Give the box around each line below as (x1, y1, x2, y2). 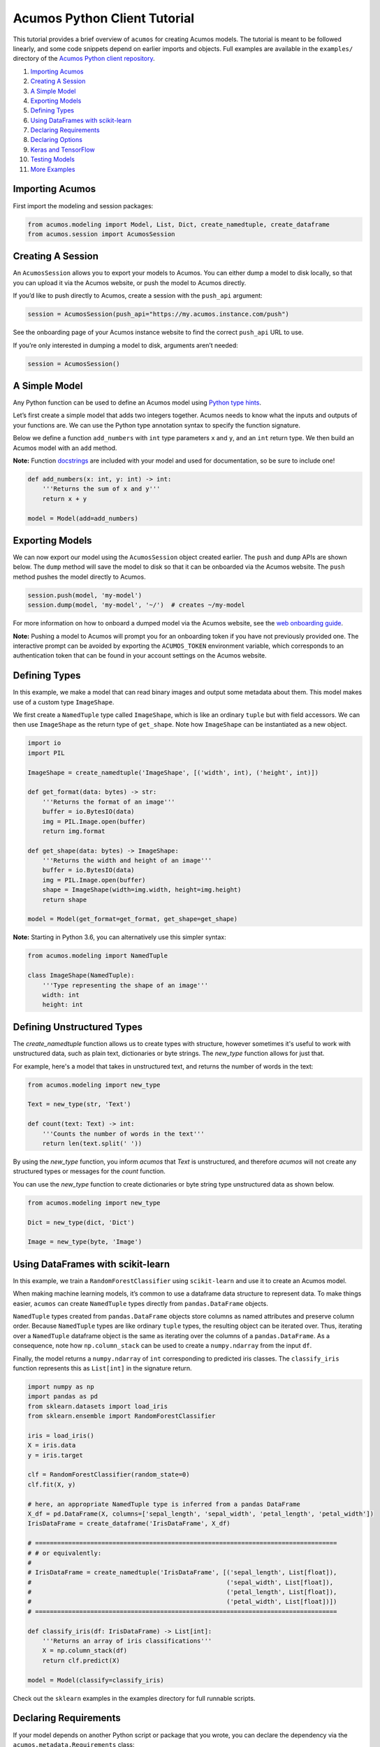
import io (27, 739, 61, 747)
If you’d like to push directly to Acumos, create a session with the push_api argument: (13, 291, 263, 300)
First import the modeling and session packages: (13, 201, 154, 210)
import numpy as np (27, 1382, 94, 1391)
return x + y (42, 495, 87, 502)
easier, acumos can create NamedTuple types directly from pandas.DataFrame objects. (13, 1299, 268, 1307)
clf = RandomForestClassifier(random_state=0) (27, 1471, 190, 1479)
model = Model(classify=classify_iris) (27, 1676, 164, 1684)
